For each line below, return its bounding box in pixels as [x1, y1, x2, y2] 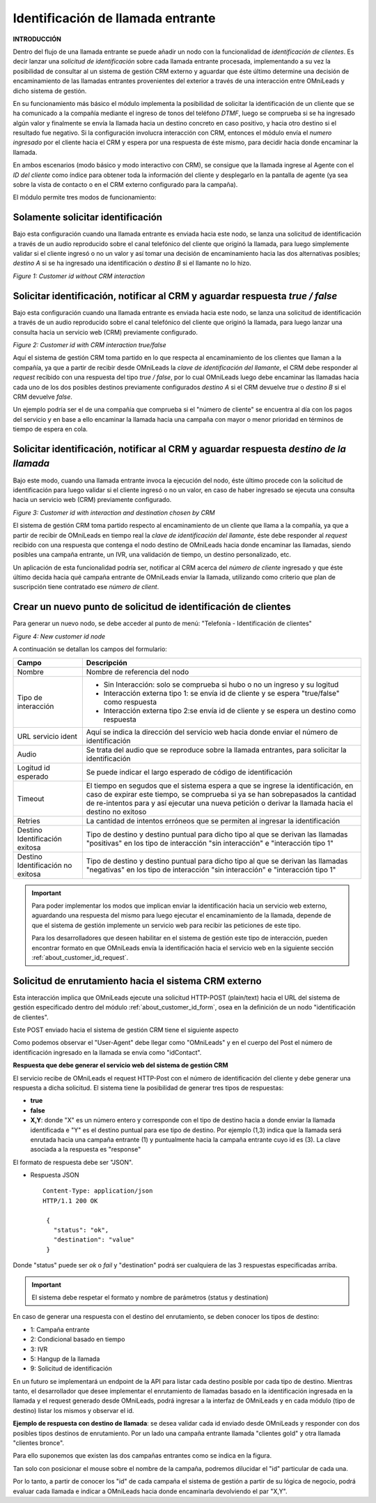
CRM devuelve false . [13, 392, 73, 401]
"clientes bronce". [13, 1439, 65, 1447]
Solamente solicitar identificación [13, 211, 163, 223]
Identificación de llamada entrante [13, 10, 216, 26]
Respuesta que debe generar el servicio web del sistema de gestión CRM [13, 1061, 229, 1069]
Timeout [17, 793, 45, 803]
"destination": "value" [53, 1236, 135, 1244]
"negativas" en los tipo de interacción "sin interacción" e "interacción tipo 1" [86, 864, 336, 874]
